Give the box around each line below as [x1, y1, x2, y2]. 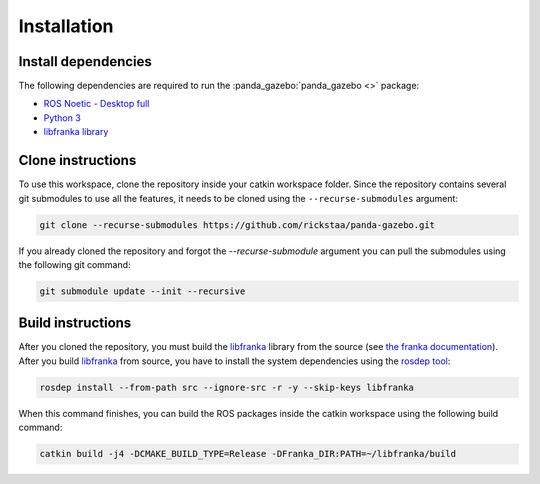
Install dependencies [18, 53, 152, 70]
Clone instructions [18, 152, 137, 169]
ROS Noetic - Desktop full [43, 98, 150, 110]
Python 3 [43, 111, 82, 124]
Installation [18, 15, 114, 37]
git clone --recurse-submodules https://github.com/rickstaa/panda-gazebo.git [39, 219, 435, 230]
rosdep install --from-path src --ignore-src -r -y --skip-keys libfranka [39, 381, 415, 393]
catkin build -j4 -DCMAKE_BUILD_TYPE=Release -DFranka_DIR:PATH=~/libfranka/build [39, 448, 457, 460]
